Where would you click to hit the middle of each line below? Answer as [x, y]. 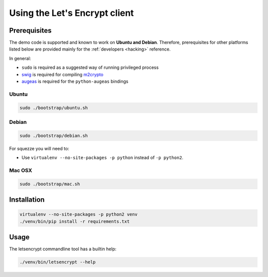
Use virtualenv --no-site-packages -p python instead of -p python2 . [102, 158]
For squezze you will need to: [39, 148]
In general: [20, 58]
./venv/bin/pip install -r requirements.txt [75, 221]
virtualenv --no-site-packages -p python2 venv [78, 215]
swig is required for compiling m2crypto [63, 74]
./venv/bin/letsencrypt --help [58, 262]
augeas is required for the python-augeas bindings [75, 81]
